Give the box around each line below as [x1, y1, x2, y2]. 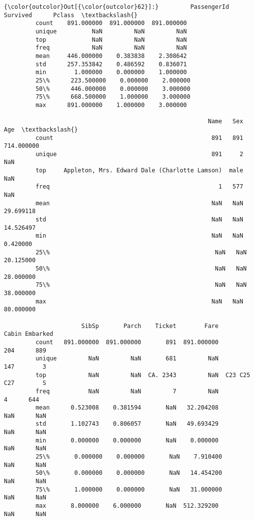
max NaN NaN [35, 298, 243, 305]
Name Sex [208, 118, 243, 125]
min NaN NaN [35, 232, 243, 240]
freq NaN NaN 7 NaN [35, 387, 219, 395]
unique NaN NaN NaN [35, 27, 187, 35]
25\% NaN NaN [35, 248, 247, 256]
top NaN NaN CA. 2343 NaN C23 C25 [35, 371, 251, 379]
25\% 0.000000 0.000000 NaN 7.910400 [35, 453, 222, 461]
